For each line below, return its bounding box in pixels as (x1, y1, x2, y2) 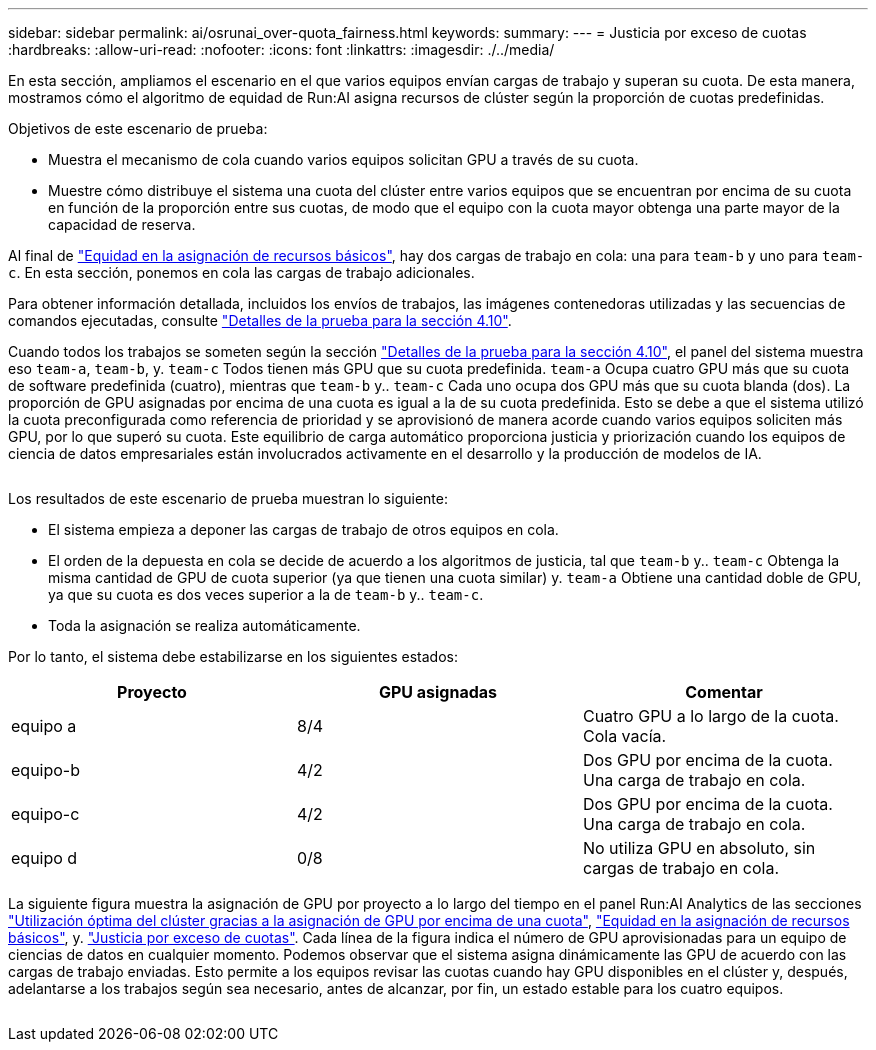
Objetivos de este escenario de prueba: (8, 120, 268, 137)
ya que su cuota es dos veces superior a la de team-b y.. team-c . (48, 586, 484, 603)
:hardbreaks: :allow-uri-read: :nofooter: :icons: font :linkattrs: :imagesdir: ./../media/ (8, 41, 555, 58)
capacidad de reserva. (48, 216, 196, 233)
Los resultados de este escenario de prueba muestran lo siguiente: (8, 490, 448, 507)
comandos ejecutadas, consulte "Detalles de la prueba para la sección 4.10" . (8, 312, 512, 329)
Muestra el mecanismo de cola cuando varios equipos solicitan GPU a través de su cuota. (48, 151, 639, 168)
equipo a (11, 716, 77, 736)
